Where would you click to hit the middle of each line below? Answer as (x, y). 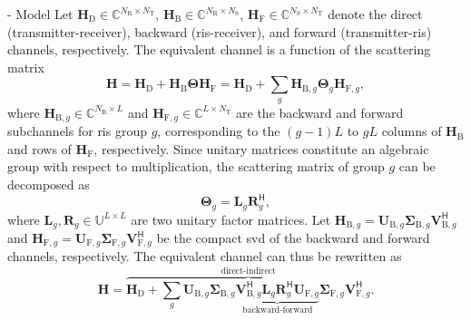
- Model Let (40, 14)
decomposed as (49, 184)
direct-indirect (248, 271)
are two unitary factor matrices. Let (231, 219)
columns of (412, 131)
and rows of (39, 148)
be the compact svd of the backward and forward (293, 238)
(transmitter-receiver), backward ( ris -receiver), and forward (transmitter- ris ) (220, 31)
